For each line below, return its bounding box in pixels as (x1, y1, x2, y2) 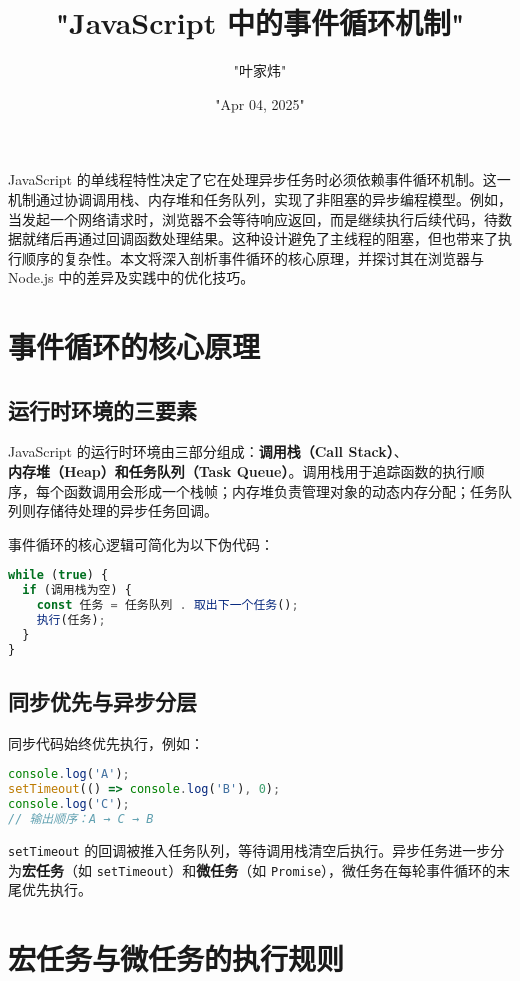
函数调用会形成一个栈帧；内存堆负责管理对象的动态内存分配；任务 (63, 480, 498, 501)
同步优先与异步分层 (8, 686, 197, 717)
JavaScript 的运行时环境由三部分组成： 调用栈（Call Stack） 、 (8, 441, 408, 462)
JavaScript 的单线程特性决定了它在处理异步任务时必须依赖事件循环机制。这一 (8, 169, 511, 190)
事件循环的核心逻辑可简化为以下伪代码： (8, 533, 274, 554)
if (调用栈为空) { (22, 583, 132, 598)
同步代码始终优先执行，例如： (8, 732, 204, 753)
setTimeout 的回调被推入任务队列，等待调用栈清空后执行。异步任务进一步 (8, 839, 491, 860)
